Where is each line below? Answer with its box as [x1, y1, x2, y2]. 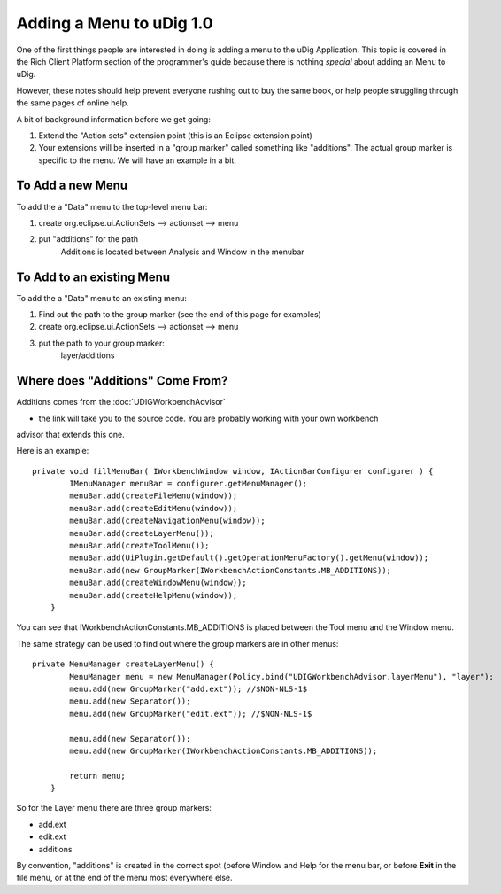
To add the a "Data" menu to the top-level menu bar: [16, 201, 208, 212]
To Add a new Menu [16, 178, 128, 193]
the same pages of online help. [16, 97, 129, 108]
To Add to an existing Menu [16, 269, 171, 284]
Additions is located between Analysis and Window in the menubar [60, 246, 304, 257]
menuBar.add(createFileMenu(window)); [69, 491, 238, 501]
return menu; [69, 771, 126, 781]
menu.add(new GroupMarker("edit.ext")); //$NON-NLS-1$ [69, 709, 312, 719]
